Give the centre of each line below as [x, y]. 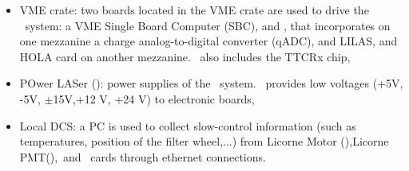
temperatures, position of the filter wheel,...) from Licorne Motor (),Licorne [204, 141]
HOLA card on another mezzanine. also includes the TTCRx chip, [185, 56]
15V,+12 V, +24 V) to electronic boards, [154, 98]
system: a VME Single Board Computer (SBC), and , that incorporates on [208, 25]
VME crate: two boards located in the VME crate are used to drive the [194, 10]
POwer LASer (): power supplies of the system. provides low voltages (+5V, [211, 83]
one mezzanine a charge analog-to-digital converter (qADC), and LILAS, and [208, 41]
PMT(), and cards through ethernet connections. [143, 156]
